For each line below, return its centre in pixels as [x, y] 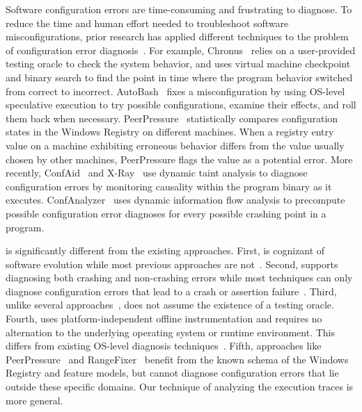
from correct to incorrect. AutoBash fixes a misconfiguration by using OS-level [175, 91]
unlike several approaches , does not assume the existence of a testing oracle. [170, 305]
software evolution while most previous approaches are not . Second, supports [172, 264]
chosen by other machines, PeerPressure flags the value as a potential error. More [179, 159]
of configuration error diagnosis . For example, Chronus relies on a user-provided [181, 50]
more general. [34, 400]
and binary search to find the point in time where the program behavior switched [179, 77]
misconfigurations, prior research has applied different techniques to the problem [177, 36]
